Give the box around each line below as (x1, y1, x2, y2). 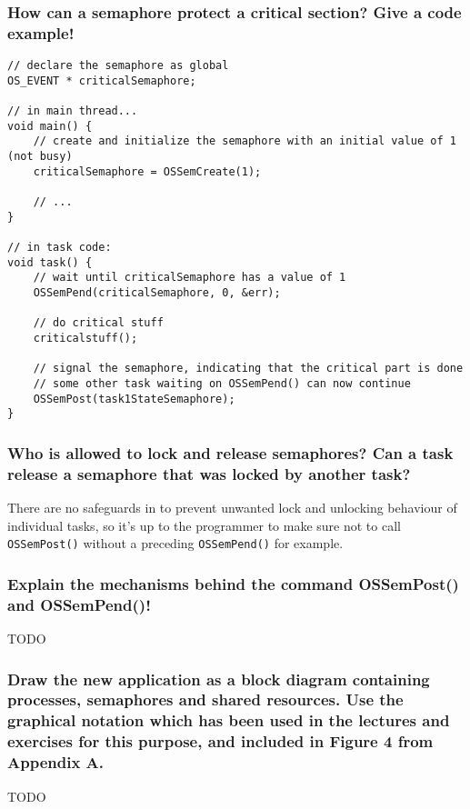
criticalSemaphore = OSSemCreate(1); (33, 165, 262, 178)
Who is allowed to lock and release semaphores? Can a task (7, 441, 454, 464)
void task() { (7, 255, 93, 269)
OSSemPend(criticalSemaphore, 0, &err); (33, 285, 281, 299)
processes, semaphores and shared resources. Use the (7, 688, 404, 711)
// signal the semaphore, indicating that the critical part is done (33, 362, 464, 375)
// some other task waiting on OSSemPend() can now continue (33, 376, 411, 390)
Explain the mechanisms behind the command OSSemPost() (7, 572, 459, 594)
